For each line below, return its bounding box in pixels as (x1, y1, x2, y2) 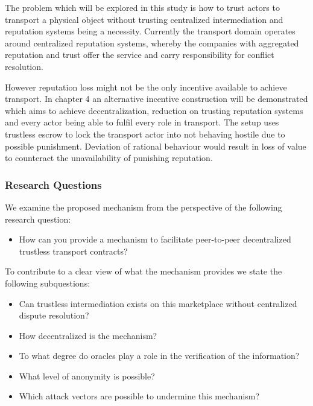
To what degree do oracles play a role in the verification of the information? (19, 349, 300, 362)
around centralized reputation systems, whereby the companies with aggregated (5, 36, 299, 49)
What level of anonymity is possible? (19, 369, 155, 382)
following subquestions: (5, 276, 90, 289)
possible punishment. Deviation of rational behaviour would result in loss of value (5, 139, 306, 152)
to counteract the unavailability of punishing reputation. (5, 151, 213, 164)
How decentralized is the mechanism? (19, 329, 157, 341)
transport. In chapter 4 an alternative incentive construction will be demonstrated (5, 92, 308, 105)
